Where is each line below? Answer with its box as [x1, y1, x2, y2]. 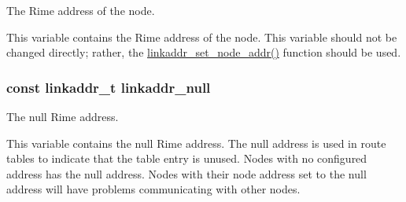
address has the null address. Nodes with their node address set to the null [6, 165, 367, 182]
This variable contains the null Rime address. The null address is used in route [6, 134, 386, 151]
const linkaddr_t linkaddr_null [6, 77, 211, 97]
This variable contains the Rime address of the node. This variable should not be [6, 28, 397, 45]
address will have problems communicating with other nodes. [6, 181, 301, 197]
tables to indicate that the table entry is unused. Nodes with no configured [6, 150, 367, 167]
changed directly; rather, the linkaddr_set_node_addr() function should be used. [6, 44, 401, 61]
